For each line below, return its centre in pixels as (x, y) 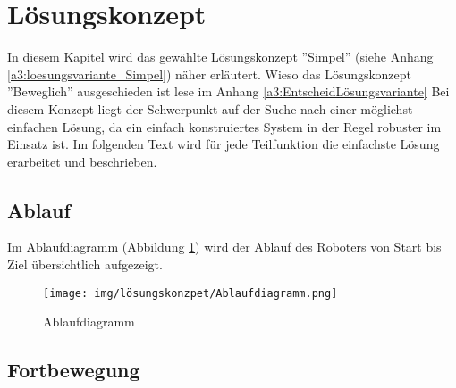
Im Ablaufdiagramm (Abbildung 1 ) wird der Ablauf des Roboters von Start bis (224, 247)
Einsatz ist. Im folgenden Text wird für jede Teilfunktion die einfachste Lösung (224, 144)
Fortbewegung (74, 370)
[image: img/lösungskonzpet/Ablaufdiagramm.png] (190, 293)
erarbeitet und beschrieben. (82, 161)
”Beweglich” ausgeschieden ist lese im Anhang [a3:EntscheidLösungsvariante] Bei (228, 91)
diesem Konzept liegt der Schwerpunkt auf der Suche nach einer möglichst (210, 108)
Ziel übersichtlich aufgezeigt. (85, 264)
